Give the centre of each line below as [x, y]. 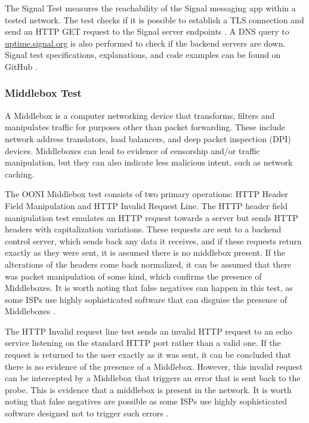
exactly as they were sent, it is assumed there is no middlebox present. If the [145, 252]
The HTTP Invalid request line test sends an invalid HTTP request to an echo [149, 331]
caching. [20, 174]
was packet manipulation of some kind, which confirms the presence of [133, 276]
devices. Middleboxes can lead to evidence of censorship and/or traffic [132, 150]
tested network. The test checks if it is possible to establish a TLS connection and [154, 19]
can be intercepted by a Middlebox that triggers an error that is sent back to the [153, 378]
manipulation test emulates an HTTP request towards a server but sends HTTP [152, 217]
